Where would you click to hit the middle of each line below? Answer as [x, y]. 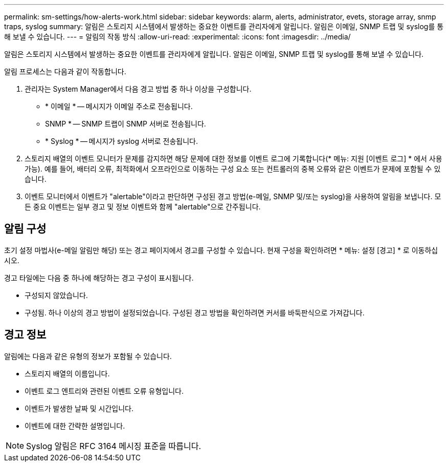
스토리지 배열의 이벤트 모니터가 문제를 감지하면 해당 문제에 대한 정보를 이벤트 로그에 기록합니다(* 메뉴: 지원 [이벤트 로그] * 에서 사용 [233, 158]
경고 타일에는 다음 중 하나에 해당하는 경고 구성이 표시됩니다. [99, 278]
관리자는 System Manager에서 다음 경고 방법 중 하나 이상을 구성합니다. [138, 89]
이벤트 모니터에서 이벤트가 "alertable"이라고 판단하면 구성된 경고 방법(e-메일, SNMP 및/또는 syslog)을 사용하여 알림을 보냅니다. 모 [233, 196]
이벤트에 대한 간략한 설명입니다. [75, 426]
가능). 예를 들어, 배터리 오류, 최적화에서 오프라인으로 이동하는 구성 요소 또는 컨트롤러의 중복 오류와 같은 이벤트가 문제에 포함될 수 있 [233, 169]
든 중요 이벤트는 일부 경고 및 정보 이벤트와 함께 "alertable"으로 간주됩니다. [143, 207]
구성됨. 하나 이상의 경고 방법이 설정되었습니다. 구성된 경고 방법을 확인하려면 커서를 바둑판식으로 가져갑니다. [195, 312]
